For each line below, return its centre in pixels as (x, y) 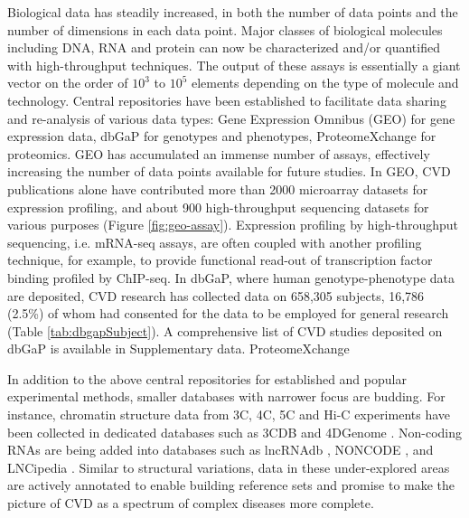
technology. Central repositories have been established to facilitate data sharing (227, 100)
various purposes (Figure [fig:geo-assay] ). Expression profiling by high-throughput (233, 225)
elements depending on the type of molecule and (325, 83)
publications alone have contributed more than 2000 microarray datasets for (218, 188)
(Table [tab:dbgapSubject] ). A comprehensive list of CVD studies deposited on (225, 330)
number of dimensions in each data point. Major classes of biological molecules (225, 29)
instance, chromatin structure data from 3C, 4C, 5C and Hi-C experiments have (229, 414)
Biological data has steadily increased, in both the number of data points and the (233, 12)
